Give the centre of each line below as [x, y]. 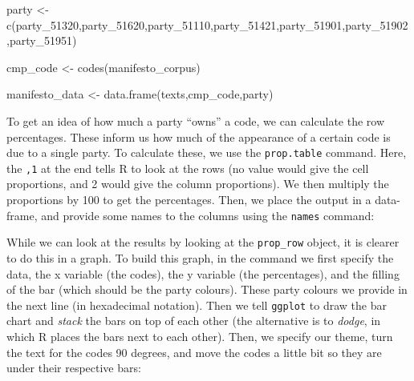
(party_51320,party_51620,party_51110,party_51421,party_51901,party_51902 [210, 24]
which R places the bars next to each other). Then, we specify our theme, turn [200, 336]
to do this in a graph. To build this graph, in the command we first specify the [200, 257]
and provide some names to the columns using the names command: [208, 215]
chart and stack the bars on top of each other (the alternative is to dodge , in [194, 321]
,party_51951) [42, 40]
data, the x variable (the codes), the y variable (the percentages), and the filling [203, 273]
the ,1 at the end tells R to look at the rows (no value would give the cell [188, 168]
